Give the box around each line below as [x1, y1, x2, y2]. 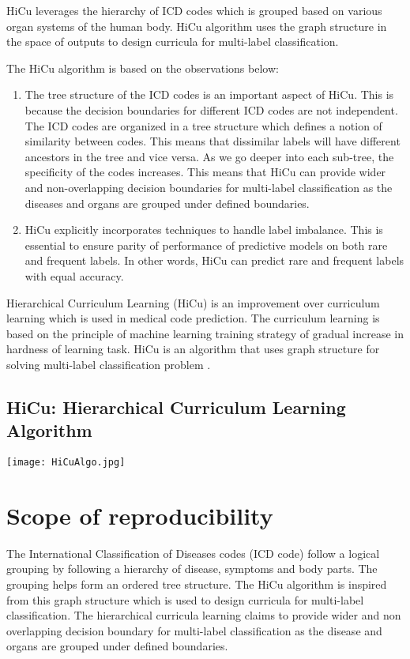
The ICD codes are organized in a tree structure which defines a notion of [24, 117, 382, 134]
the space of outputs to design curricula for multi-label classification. [6, 33, 339, 50]
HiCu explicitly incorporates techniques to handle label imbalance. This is [24, 221, 383, 238]
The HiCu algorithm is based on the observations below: [6, 59, 279, 76]
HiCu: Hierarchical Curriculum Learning [6, 394, 346, 419]
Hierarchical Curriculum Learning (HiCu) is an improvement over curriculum [6, 294, 380, 311]
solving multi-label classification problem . [6, 356, 211, 372]
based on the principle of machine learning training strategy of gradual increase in [6, 325, 404, 341]
